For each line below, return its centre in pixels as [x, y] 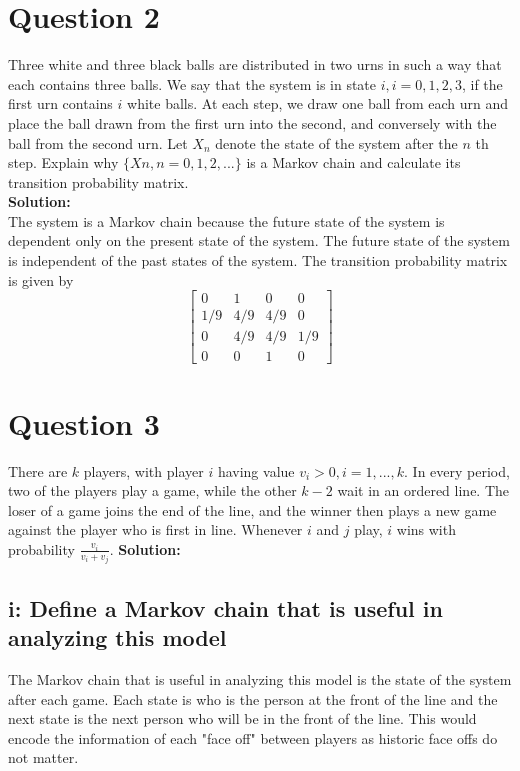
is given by [41, 279]
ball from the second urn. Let [98, 142]
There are [38, 470]
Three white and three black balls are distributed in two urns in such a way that [255, 64]
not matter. [43, 757]
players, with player [143, 470]
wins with [426, 529]
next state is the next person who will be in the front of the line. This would [242, 718]
